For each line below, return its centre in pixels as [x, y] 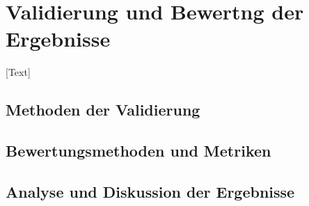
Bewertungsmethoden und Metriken [138, 151]
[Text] [18, 72]
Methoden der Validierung [103, 110]
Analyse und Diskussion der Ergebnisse [150, 191]
